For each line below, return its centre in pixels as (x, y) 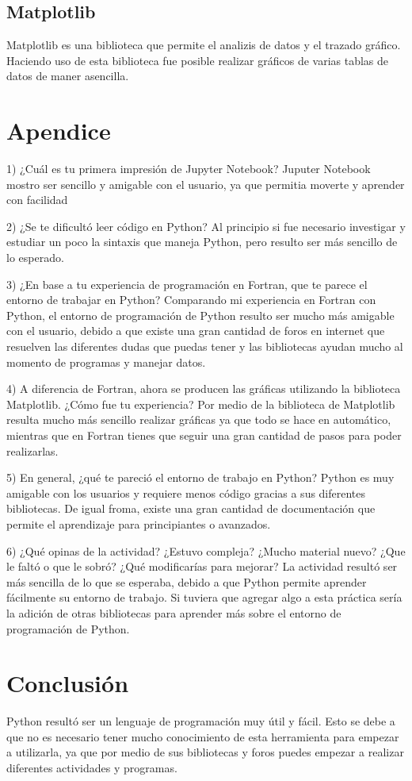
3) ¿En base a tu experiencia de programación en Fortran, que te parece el (187, 284)
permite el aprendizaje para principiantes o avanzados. (139, 523)
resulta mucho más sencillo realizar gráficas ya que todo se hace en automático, (199, 419)
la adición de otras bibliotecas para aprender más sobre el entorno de (174, 612)
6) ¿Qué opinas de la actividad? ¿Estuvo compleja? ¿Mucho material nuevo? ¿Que (206, 550)
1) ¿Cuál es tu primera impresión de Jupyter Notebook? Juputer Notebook (189, 169)
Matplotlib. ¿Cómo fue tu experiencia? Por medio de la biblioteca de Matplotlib (201, 404)
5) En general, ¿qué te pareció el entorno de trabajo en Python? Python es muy (200, 477)
